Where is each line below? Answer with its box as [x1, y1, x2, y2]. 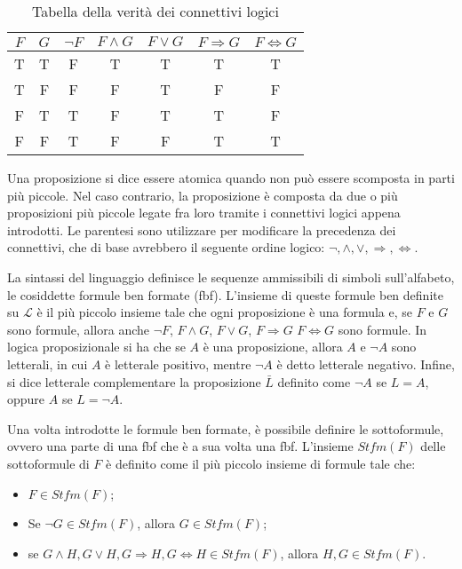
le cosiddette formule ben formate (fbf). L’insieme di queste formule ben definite [7, 285, 443, 304]
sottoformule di [7, 454, 90, 472]
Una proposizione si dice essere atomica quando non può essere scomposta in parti [7, 169, 455, 186]
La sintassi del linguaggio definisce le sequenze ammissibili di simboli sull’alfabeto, [7, 267, 455, 286]
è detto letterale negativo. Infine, [276, 354, 455, 373]
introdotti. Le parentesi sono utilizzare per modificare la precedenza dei [7, 220, 396, 239]
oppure [7, 390, 45, 408]
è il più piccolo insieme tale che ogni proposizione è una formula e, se [36, 303, 413, 321]
